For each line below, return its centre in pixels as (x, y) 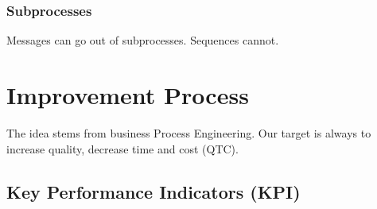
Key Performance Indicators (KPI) (154, 191)
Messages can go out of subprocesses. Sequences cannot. (143, 40)
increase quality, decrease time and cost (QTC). (122, 148)
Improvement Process (128, 95)
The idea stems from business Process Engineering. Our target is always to (189, 132)
